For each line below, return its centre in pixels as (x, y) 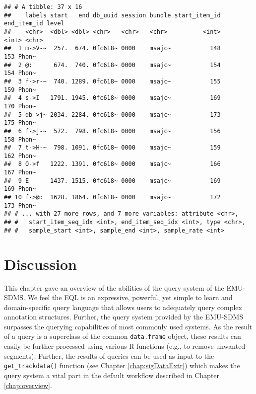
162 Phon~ (20, 156)
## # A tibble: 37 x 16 (43, 7)
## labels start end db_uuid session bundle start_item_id (112, 15)
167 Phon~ (20, 173)
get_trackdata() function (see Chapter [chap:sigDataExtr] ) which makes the (122, 365)
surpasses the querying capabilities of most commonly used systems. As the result (128, 326)
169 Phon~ (20, 189)
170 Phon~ (20, 106)
